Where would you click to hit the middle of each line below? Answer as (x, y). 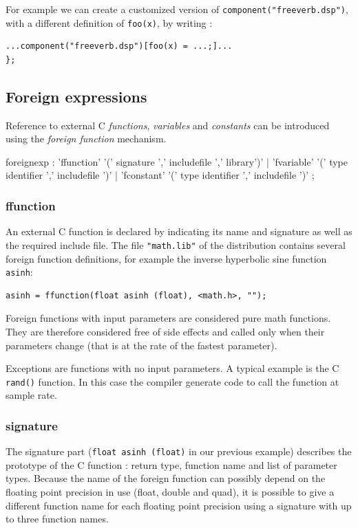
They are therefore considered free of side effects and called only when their (165, 331)
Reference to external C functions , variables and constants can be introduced (168, 125)
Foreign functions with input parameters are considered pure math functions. (168, 318)
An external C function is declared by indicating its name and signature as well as (179, 231)
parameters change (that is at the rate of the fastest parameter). (141, 345)
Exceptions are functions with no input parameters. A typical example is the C (172, 368)
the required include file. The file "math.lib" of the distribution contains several (176, 244)
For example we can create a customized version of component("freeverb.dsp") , (177, 9)
